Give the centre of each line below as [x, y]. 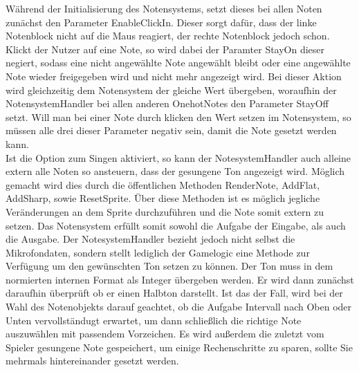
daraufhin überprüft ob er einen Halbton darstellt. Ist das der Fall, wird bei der [174, 293]
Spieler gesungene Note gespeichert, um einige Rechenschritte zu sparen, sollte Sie [179, 347]
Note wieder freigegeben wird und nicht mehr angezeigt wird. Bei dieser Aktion [174, 76]
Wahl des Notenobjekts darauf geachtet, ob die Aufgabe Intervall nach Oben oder [179, 307]
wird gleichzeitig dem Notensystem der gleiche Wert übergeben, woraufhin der [171, 90]
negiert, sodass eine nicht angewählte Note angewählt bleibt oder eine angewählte [178, 63]
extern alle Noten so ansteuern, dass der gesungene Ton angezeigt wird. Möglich [175, 171]
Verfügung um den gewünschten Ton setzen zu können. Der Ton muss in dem [169, 266]
